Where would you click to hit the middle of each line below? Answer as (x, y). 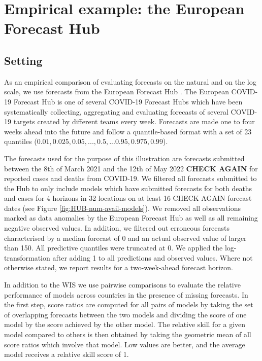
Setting (23, 60)
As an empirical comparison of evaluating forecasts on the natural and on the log (130, 81)
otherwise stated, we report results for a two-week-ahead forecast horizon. (119, 267)
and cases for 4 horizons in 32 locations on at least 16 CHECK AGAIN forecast (128, 198)
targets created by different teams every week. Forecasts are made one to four (134, 121)
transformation (27, 257)
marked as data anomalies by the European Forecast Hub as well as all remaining (131, 218)
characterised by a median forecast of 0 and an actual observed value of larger (125, 238)
